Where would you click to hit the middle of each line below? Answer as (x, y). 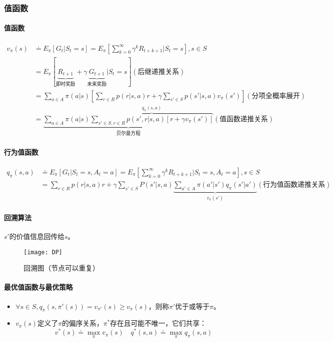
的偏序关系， (83, 323)
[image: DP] (43, 252)
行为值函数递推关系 (294, 185)
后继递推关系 (159, 72)
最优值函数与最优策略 (38, 287)
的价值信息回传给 (37, 236)
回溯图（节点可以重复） (61, 268)
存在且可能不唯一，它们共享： (158, 323)
